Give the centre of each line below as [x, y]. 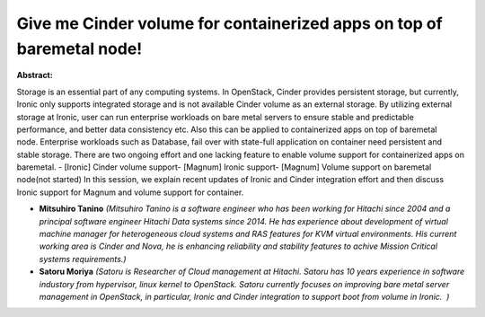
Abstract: [35, 75]
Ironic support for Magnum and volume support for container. [130, 192]
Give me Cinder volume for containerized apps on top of [230, 23]
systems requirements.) [83, 259]
